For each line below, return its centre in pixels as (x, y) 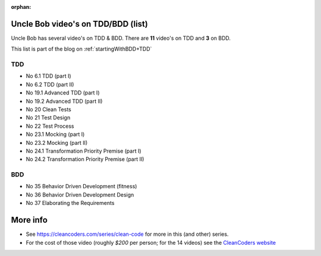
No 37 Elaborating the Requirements (70, 203)
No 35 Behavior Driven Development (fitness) (81, 187)
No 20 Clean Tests (48, 109)
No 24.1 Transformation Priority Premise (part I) (84, 151)
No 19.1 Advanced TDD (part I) (63, 93)
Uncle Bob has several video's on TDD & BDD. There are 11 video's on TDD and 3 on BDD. (121, 38)
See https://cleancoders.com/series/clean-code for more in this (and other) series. (127, 234)
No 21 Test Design (48, 118)
